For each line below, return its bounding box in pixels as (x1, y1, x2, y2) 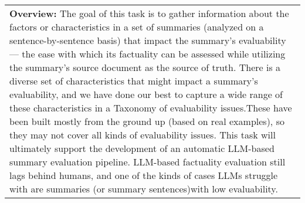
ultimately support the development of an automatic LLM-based (9, 141, 274, 155)
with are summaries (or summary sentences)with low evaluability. (9, 182, 278, 195)
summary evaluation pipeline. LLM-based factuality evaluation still (9, 155, 286, 168)
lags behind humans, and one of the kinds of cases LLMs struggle (9, 168, 278, 182)
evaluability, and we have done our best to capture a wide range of (9, 87, 283, 101)
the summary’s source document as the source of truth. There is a (9, 60, 281, 74)
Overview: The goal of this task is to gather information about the (9, 6, 289, 20)
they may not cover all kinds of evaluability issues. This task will (9, 128, 276, 141)
